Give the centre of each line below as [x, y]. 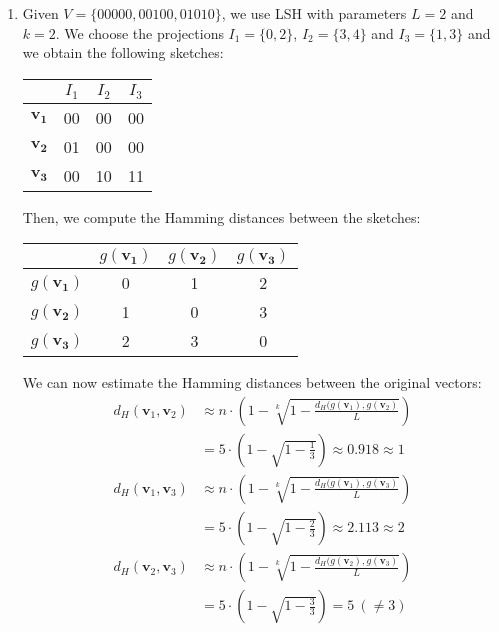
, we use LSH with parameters [314, 13]
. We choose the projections [139, 32]
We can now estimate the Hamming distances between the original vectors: [252, 382]
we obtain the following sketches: [123, 52]
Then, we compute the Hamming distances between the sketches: [221, 216]
